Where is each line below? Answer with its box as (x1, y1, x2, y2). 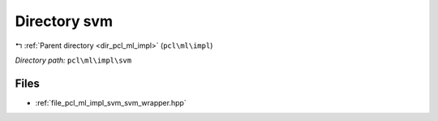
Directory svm (15, 12, 114, 30)
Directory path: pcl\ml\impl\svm (15, 55, 132, 65)
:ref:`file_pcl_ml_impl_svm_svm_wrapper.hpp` (35, 97, 187, 107)
